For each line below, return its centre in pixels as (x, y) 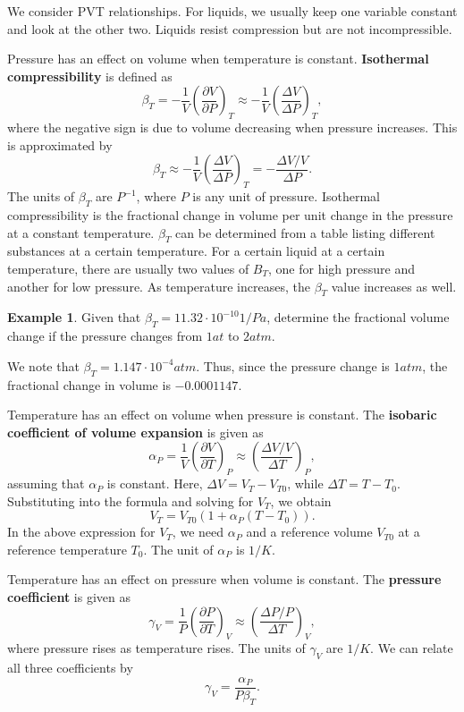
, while (305, 483)
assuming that (46, 483)
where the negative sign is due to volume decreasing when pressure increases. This (232, 127)
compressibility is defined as (90, 76)
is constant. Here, (155, 483)
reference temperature (67, 549)
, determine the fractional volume (358, 317)
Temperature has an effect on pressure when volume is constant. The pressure (224, 579)
